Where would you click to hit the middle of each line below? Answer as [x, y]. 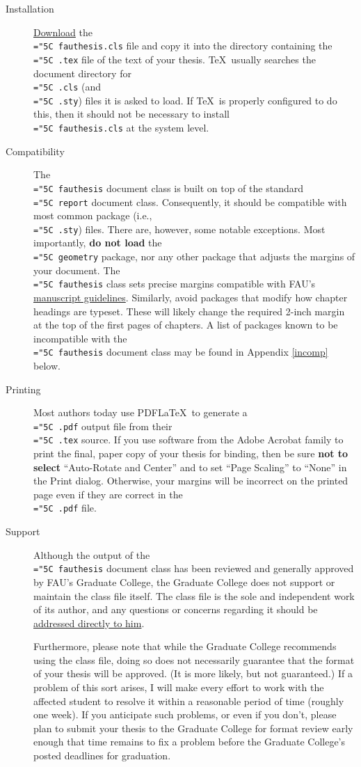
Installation [30, 8]
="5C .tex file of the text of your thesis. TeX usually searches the [175, 59]
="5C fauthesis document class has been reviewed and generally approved [194, 568]
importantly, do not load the [98, 243]
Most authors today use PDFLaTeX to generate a [141, 412]
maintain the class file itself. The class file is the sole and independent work [194, 595]
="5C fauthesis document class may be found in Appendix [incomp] [181, 352]
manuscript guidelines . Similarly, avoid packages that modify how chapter [191, 297]
